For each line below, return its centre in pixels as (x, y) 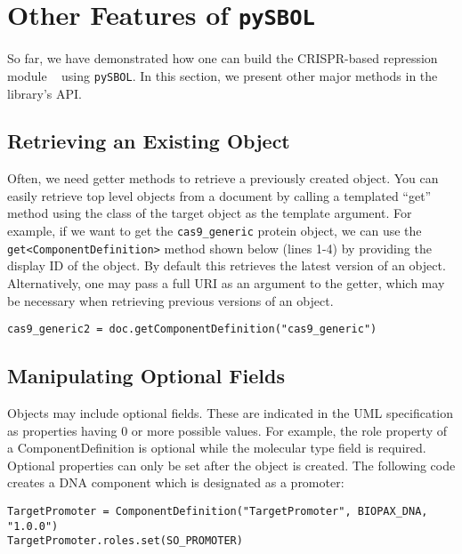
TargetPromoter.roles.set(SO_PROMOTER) (125, 541)
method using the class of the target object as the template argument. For (210, 213)
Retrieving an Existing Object (149, 141)
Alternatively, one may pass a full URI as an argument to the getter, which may (226, 282)
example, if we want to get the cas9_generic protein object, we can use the (215, 231)
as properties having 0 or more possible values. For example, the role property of (227, 430)
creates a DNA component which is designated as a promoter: (176, 482)
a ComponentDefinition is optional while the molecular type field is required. (217, 448)
